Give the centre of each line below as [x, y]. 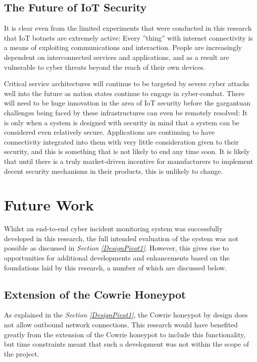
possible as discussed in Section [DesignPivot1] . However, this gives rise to [116, 248]
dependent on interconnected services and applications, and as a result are [117, 57]
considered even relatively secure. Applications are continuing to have [109, 132]
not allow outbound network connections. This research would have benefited [121, 324]
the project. [22, 353]
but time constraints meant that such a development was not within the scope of [127, 344]
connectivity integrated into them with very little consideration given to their [121, 141]
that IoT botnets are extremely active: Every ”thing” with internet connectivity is [128, 37]
